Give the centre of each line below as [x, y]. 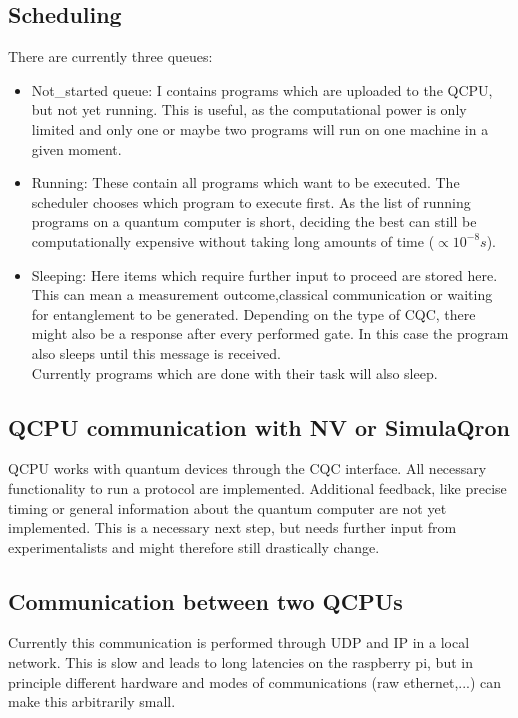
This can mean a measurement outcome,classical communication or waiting [262, 294]
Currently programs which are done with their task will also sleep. [234, 372]
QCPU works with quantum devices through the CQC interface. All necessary [247, 468]
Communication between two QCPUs [205, 600]
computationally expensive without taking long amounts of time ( [233, 240]
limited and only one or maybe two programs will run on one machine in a [260, 128]
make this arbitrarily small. [92, 701]
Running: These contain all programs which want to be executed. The [245, 182]
